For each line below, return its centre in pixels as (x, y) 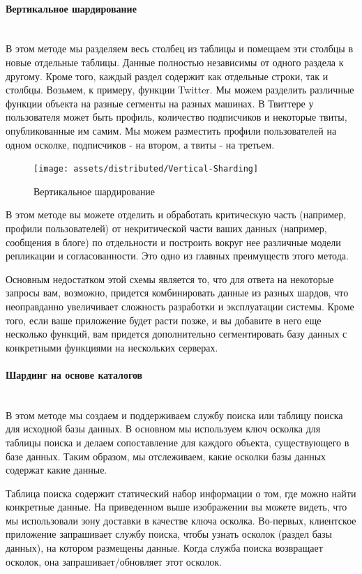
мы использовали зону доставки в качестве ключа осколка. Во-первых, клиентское (181, 520)
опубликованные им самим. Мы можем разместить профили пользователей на (171, 130)
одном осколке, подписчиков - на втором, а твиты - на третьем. (140, 144)
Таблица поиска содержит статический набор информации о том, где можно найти (181, 493)
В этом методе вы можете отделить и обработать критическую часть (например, (176, 214)
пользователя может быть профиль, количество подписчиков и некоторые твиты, (176, 117)
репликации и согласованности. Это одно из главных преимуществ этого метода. (177, 256)
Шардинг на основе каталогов (74, 374)
